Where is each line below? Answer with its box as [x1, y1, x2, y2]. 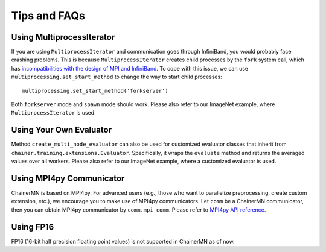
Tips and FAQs [11, 9, 86, 22]
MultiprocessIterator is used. [11, 109, 96, 116]
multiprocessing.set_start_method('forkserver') [22, 87, 168, 94]
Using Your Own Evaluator [11, 125, 112, 135]
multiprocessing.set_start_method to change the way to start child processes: [11, 73, 223, 81]
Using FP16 [11, 222, 54, 232]
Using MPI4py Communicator [11, 173, 125, 183]
